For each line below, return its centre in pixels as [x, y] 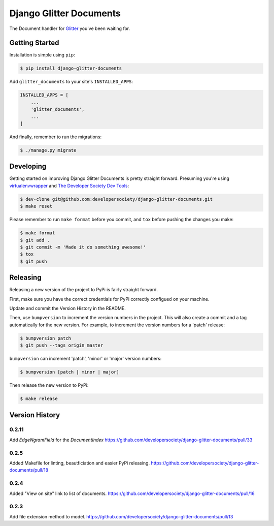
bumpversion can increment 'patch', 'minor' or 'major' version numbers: [85, 359]
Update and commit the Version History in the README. [68, 308]
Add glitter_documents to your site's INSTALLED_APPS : [71, 82]
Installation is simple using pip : [42, 55]
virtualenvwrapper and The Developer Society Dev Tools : [69, 185]
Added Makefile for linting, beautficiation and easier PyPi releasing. [79, 463]
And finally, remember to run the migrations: [55, 137]
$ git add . [35, 240]
